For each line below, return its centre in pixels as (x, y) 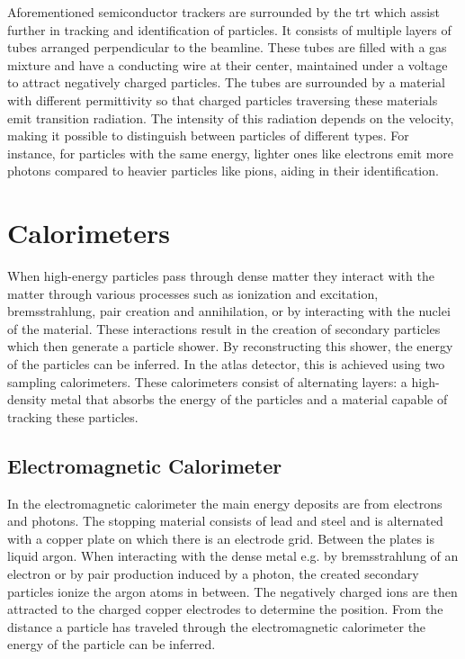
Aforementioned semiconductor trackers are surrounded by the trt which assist (224, 12)
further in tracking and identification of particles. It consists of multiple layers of (229, 29)
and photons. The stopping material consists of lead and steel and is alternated (225, 521)
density (27, 399)
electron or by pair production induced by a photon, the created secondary (213, 573)
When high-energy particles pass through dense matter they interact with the (221, 276)
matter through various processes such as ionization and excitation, (193, 293)
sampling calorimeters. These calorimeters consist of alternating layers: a (207, 381)
